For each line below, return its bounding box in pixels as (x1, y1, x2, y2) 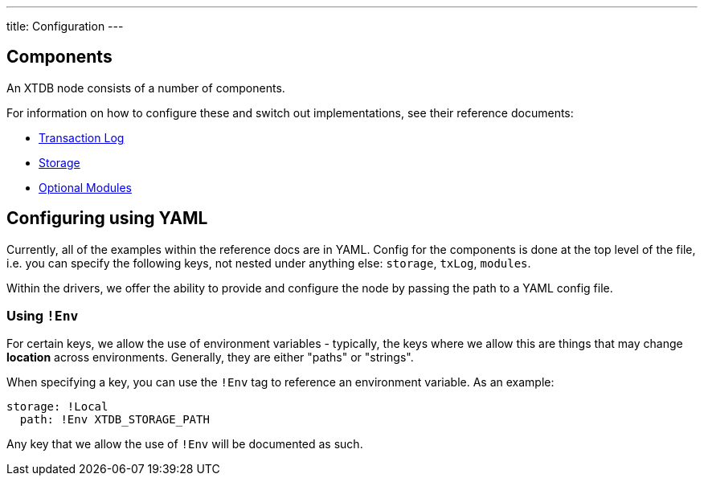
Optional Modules (39, 180, 132, 194)
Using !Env (6, 308, 79, 325)
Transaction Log (39, 130, 125, 145)
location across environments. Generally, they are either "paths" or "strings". (6, 350, 414, 365)
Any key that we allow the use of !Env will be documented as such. (6, 437, 363, 451)
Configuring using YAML (6, 208, 208, 229)
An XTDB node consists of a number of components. (6, 80, 285, 95)
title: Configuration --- (6, 19, 124, 33)
